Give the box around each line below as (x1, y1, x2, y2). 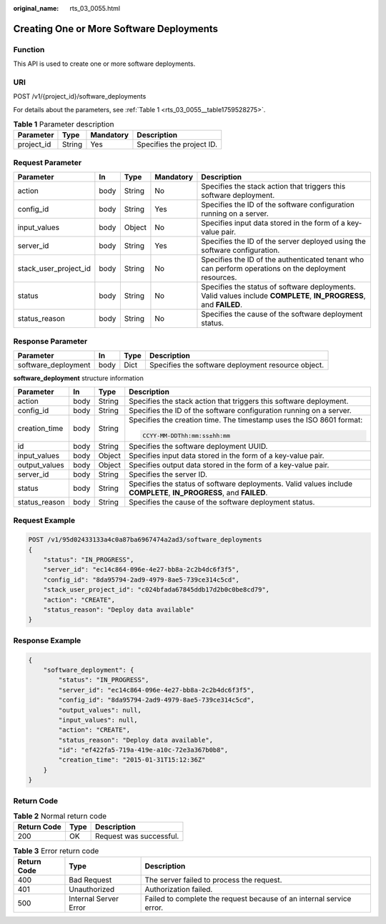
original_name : (13, 4, 59, 12)
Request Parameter (13, 157, 82, 167)
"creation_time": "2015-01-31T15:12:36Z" (58, 756, 206, 764)
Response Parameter (13, 336, 88, 346)
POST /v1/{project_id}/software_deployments (13, 92, 147, 101)
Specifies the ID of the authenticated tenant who (201, 254, 365, 264)
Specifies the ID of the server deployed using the (201, 237, 366, 247)
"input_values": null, (58, 715, 139, 724)
